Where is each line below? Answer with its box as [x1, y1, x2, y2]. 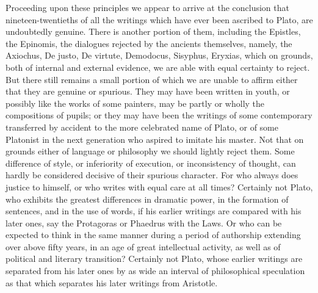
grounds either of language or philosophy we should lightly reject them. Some [5, 145, 295, 157]
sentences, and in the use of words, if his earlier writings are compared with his [5, 204, 302, 217]
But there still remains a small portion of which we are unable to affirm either [5, 73, 298, 85]
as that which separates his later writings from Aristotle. [5, 276, 218, 289]
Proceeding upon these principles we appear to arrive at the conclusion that [5, 1, 289, 13]
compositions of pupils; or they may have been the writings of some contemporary [5, 109, 313, 121]
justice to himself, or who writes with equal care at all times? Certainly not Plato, [5, 180, 313, 193]
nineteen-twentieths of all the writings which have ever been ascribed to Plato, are [5, 13, 313, 26]
